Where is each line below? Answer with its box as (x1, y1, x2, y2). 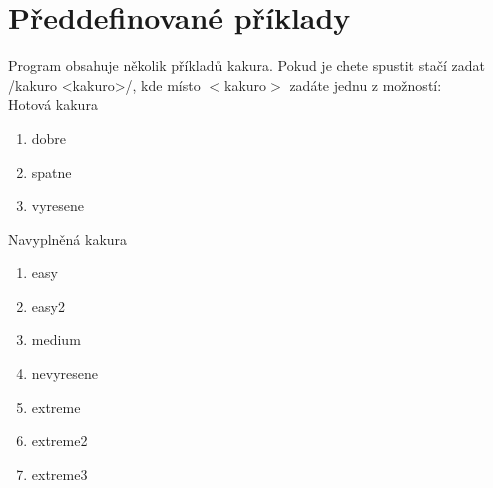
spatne (31, 161, 72, 182)
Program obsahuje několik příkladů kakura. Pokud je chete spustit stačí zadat (8, 55, 485, 76)
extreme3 (31, 463, 88, 484)
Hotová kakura (8, 94, 98, 115)
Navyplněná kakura (8, 228, 128, 249)
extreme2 (31, 430, 88, 451)
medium (31, 329, 81, 350)
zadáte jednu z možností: (289, 74, 442, 95)
